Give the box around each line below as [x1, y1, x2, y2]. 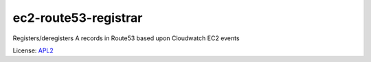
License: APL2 [12, 46, 54, 55]
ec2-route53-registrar [12, 10, 143, 25]
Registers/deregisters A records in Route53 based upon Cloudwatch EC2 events [12, 34, 240, 42]
